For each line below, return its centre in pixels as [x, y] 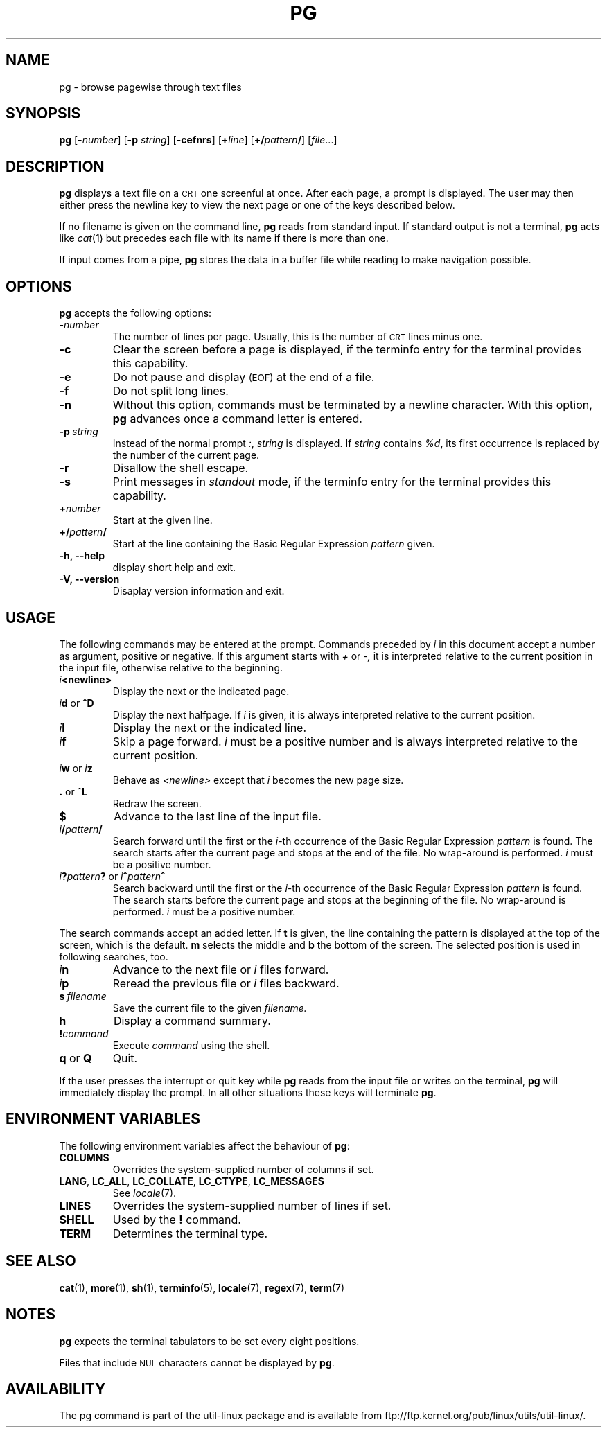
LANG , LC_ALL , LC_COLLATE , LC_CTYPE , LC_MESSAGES [192, 1181]
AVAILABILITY [56, 1389]
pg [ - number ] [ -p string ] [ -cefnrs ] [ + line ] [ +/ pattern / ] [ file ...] [198, 140]
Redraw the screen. [157, 803]
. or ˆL [73, 791]
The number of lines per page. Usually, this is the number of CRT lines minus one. [298, 337]
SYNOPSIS [43, 114]
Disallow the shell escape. [181, 468]
